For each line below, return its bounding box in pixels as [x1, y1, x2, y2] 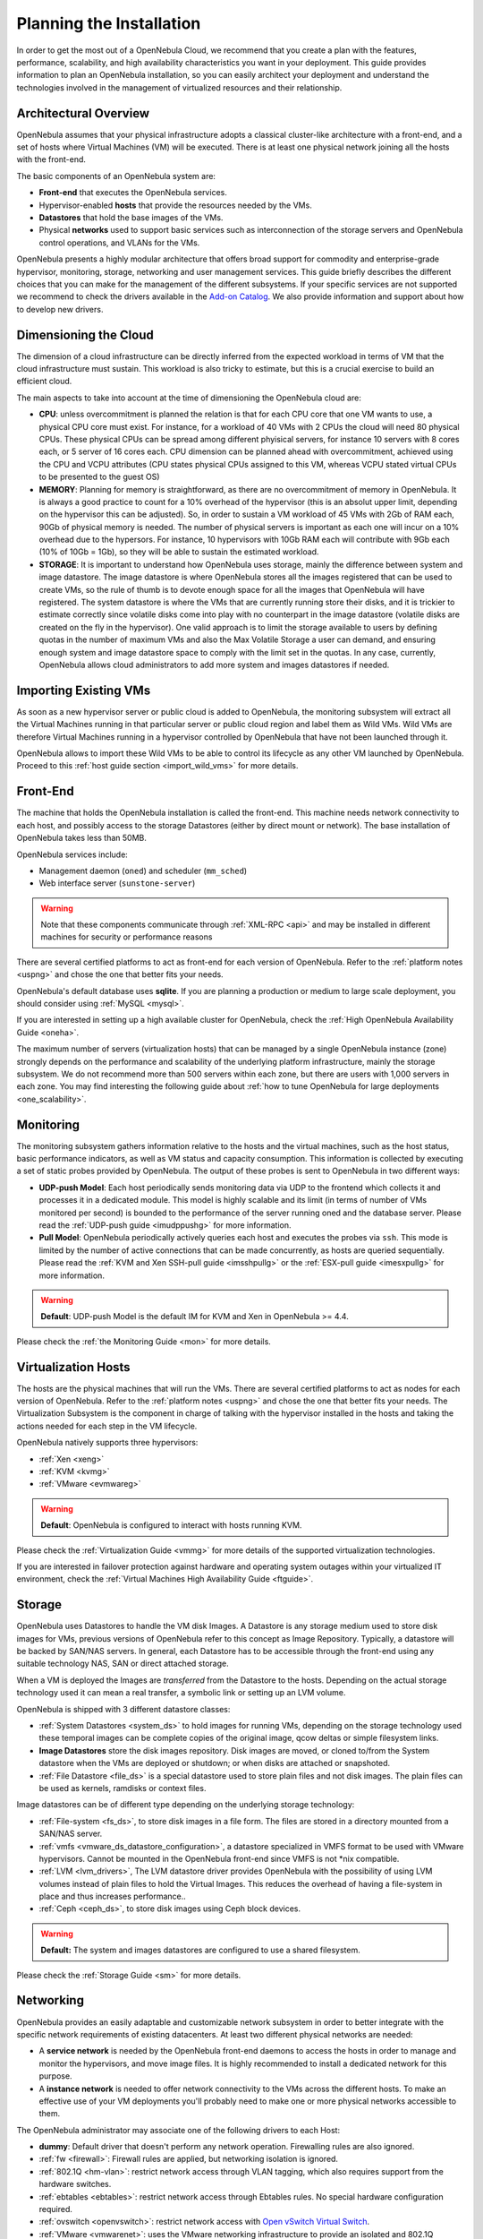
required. [38, 2204, 73, 2215]
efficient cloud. [16, 376, 72, 387]
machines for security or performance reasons [40, 931, 213, 942]
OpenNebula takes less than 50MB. [16, 833, 148, 844]
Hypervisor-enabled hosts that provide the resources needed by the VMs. [38, 200, 312, 210]
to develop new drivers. [16, 304, 104, 314]
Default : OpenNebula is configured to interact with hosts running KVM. [40, 1520, 302, 1531]
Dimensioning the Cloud [16, 327, 154, 342]
